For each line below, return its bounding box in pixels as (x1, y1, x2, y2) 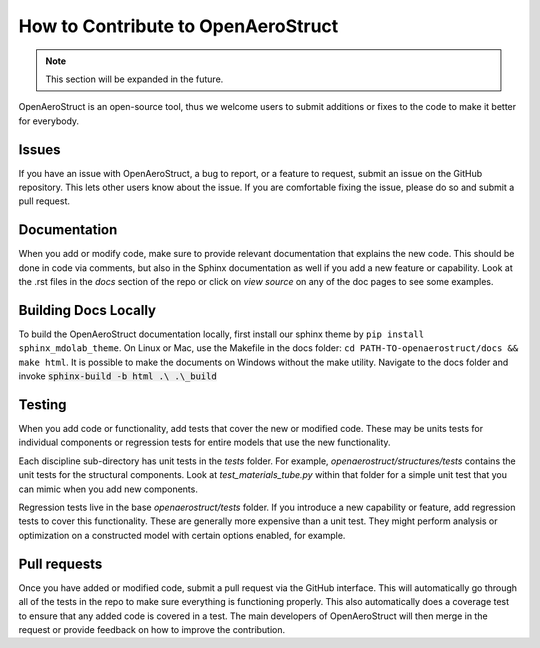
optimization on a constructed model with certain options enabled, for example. (18, 529, 346, 541)
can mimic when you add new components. (18, 483, 199, 495)
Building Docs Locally (18, 301, 157, 319)
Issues (18, 141, 61, 158)
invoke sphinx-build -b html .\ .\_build (18, 370, 217, 382)
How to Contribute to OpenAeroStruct (18, 15, 339, 37)
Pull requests (18, 555, 103, 572)
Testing (18, 396, 67, 413)
